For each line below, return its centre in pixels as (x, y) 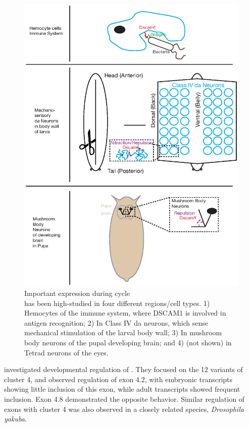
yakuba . (15, 419)
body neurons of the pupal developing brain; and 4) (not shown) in (128, 343)
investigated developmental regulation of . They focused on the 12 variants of (123, 369)
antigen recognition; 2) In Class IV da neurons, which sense (116, 322)
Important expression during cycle (77, 293)
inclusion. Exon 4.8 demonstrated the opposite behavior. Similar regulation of (124, 399)
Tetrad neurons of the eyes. (66, 352)
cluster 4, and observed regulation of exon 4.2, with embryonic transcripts (118, 379)
